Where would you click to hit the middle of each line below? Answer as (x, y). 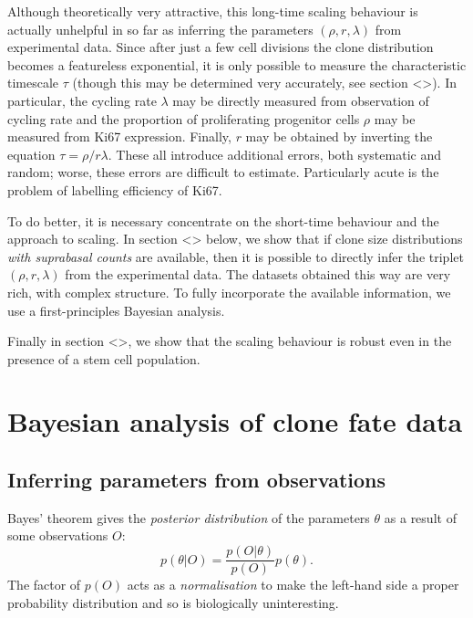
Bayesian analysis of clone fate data (235, 421)
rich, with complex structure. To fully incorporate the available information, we (229, 292)
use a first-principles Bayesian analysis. (116, 310)
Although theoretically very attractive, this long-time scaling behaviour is (213, 11)
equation (31, 154)
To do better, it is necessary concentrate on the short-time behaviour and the (223, 220)
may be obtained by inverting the (339, 136)
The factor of (44, 585)
